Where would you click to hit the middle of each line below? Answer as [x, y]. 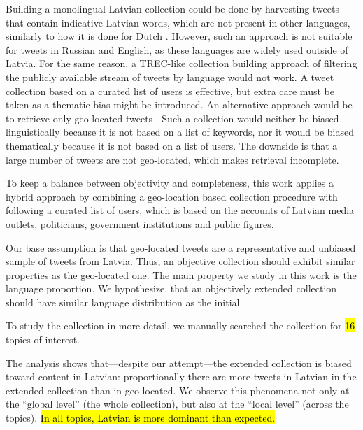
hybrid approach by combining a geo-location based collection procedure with [172, 196]
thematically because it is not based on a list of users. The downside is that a [172, 145]
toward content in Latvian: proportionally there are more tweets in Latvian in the [181, 377]
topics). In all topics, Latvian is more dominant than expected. [141, 418]
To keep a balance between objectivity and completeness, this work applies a [170, 183]
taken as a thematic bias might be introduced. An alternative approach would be [179, 105]
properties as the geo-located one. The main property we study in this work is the [181, 274]
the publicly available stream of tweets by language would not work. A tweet [170, 77]
